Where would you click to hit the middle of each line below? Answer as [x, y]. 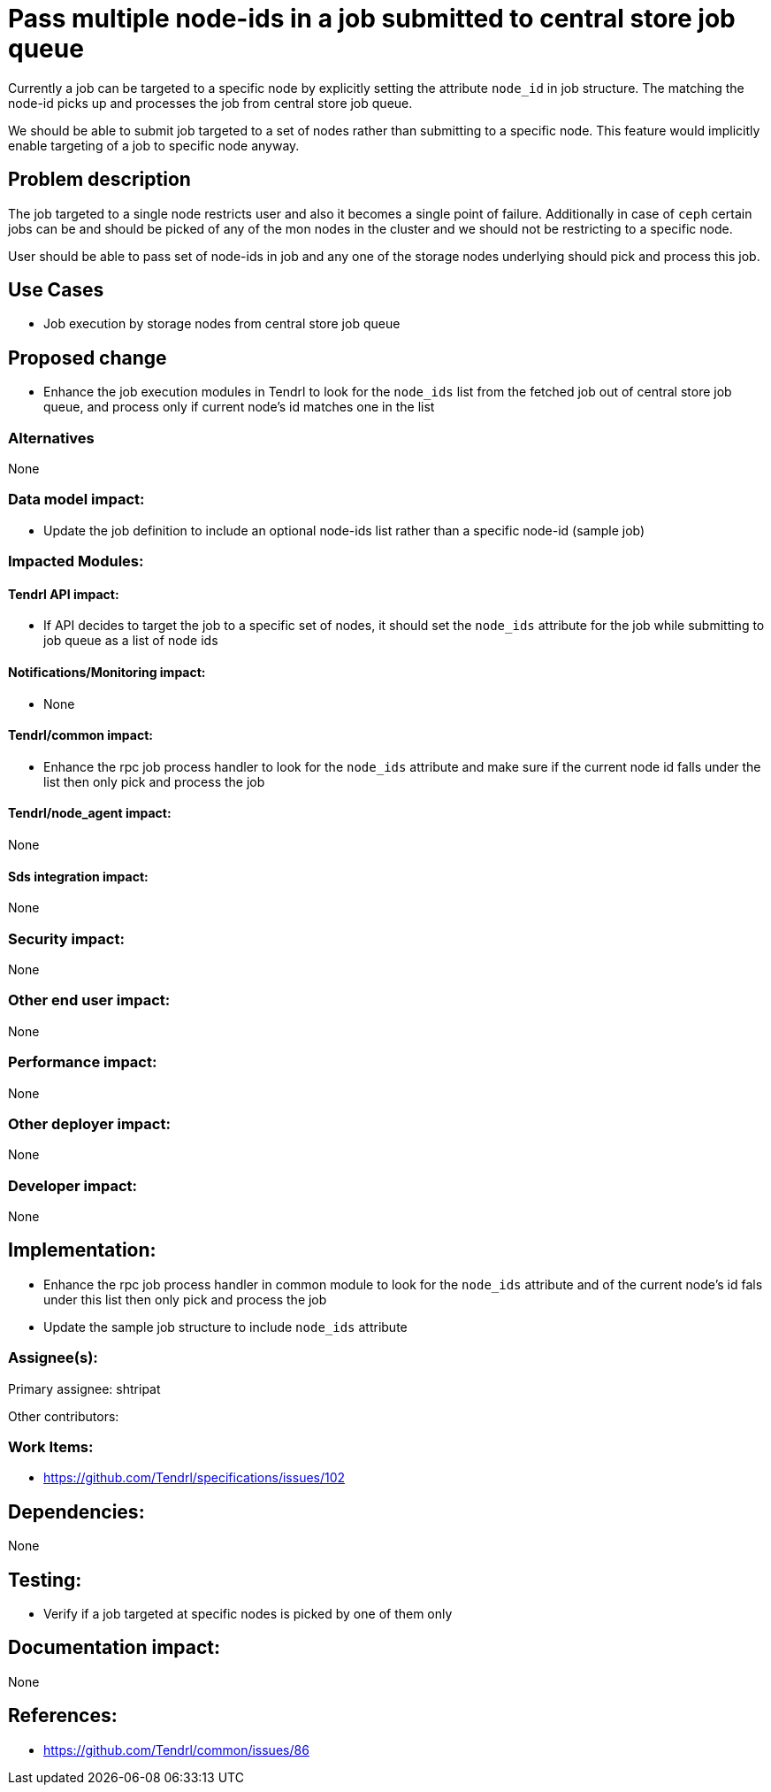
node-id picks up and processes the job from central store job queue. [210, 103]
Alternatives [51, 438]
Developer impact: [73, 1185]
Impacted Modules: [76, 561]
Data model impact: [76, 500]
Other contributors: [64, 1416]
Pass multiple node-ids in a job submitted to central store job [372, 19]
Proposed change [88, 358]
